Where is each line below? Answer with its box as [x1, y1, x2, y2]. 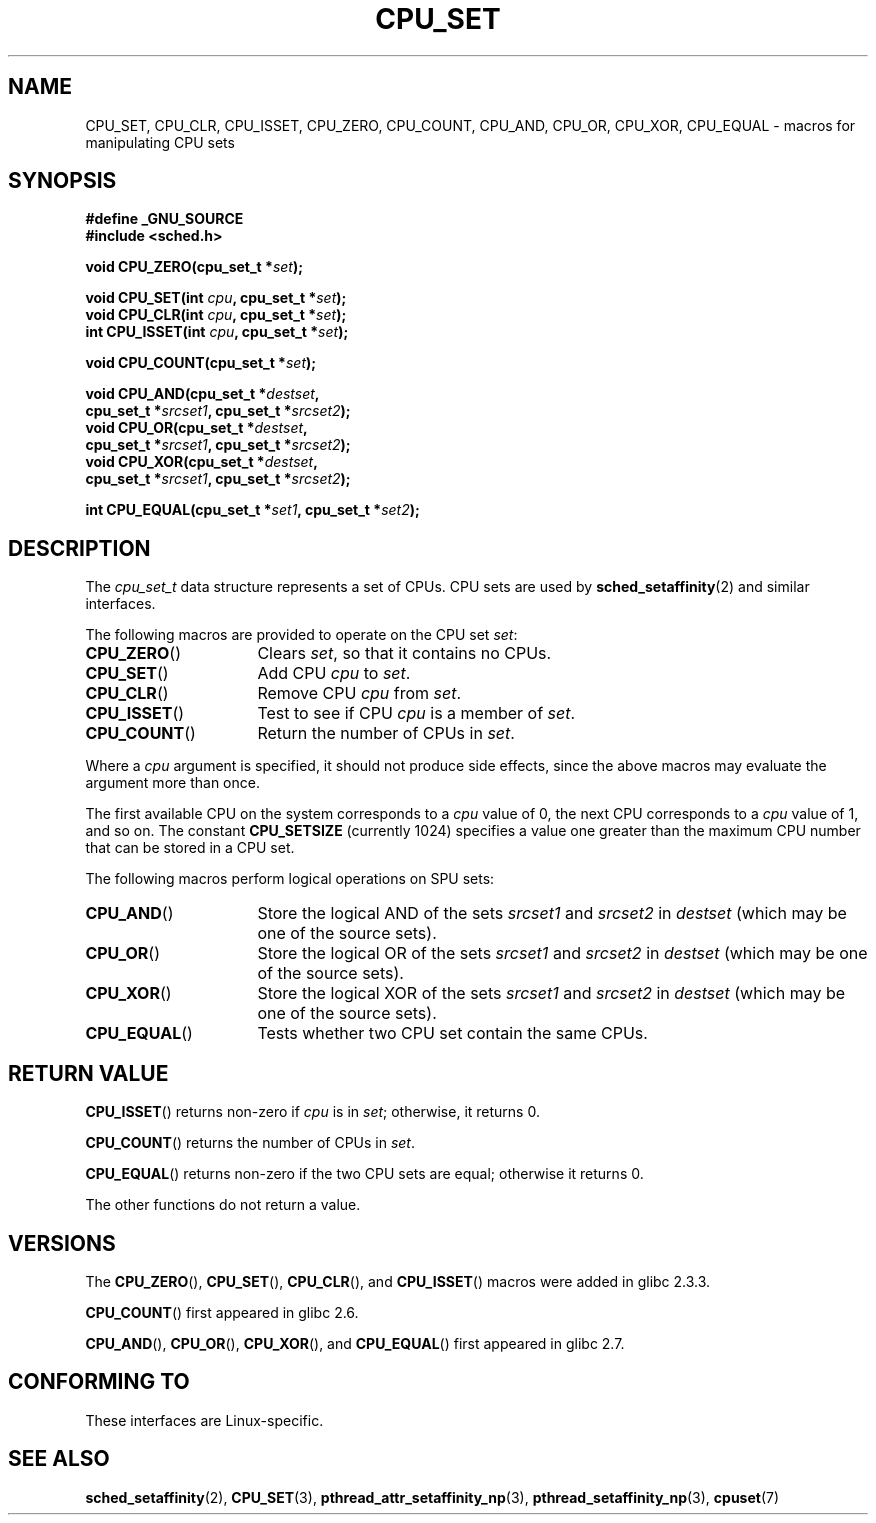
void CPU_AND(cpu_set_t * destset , [85, 385, 320, 403]
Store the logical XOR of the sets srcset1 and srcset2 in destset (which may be [257, 983, 846, 1004]
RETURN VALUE [8, 1060, 169, 1086]
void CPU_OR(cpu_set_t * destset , [85, 419, 308, 437]
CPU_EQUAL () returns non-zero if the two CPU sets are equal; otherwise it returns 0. [85, 1165, 644, 1183]
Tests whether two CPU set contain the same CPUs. [257, 1023, 648, 1044]
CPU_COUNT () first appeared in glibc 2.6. [85, 1303, 359, 1321]
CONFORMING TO [8, 1369, 190, 1395]
